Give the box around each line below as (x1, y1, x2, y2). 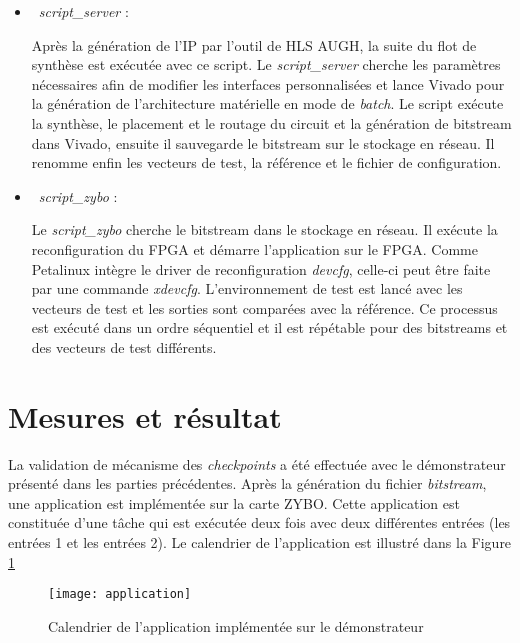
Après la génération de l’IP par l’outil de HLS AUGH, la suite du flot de (31, 34, 477, 55)
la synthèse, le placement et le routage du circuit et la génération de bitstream (31, 112, 512, 133)
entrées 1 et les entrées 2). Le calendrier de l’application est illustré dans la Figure (8, 532, 512, 552)
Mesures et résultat (8, 395, 282, 436)
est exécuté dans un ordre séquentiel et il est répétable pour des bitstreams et (31, 317, 508, 338)
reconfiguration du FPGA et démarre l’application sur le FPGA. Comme (31, 238, 478, 259)
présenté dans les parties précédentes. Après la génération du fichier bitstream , (8, 473, 487, 494)
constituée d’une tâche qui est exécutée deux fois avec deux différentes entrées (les (8, 512, 511, 533)
